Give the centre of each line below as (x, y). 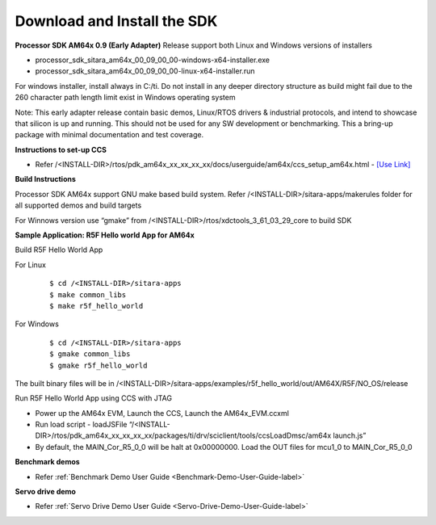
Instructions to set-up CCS (61, 149)
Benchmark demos (47, 462)
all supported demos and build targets (78, 205)
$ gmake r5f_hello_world (99, 365)
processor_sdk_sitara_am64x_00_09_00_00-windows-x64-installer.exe (153, 60)
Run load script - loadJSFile (81, 425)
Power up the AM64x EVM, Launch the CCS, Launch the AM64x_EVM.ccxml (162, 413)
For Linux (30, 265)
